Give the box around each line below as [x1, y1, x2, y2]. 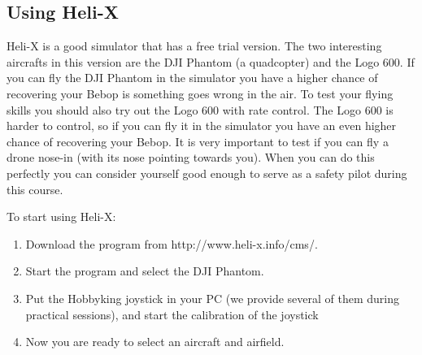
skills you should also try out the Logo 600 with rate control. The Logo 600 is [7, 101, 394, 118]
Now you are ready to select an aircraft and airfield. [25, 333, 285, 350]
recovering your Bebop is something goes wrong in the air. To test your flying [7, 84, 394, 102]
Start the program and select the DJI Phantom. [25, 262, 264, 279]
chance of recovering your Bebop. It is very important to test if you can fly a [7, 132, 389, 149]
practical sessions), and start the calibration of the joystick [25, 305, 319, 323]
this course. [7, 180, 63, 197]
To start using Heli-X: [7, 208, 116, 225]
